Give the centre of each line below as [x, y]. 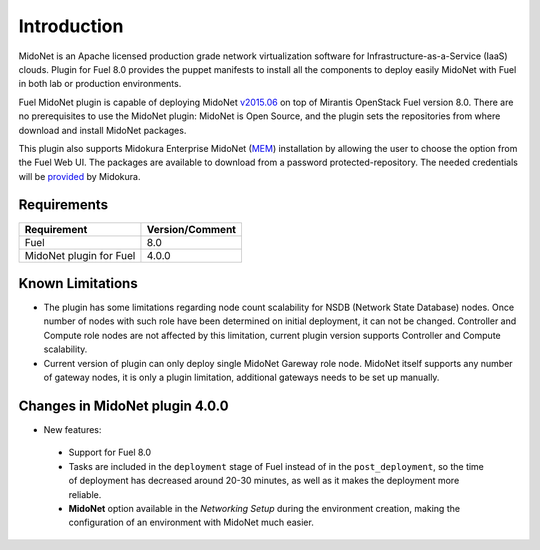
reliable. [85, 494]
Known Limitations [78, 283]
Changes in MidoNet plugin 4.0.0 [123, 405]
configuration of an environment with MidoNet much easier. [191, 522]
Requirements [63, 205]
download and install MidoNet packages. [102, 130]
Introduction [71, 26]
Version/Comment [191, 229]
